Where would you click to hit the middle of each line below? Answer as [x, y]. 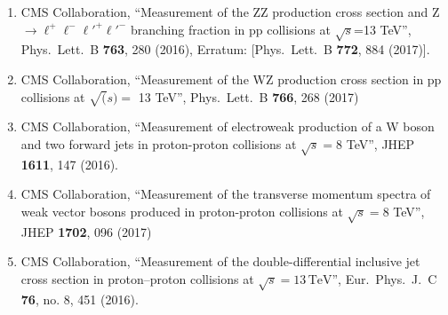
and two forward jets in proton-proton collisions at [159, 143]
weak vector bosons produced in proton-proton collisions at [182, 211]
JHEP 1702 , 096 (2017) [86, 231]
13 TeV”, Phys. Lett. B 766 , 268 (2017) [248, 96]
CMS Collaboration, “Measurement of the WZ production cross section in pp [231, 79]
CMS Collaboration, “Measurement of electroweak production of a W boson [228, 126]
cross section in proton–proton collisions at [137, 278]
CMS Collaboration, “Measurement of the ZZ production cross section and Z [230, 12]
